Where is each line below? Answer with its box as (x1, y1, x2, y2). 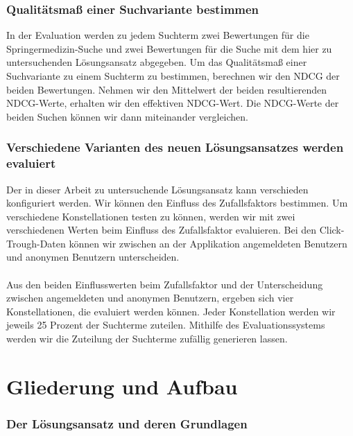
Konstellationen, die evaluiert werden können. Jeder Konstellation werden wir (6, 304, 336, 318)
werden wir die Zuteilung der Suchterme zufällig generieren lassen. (6, 331, 288, 346)
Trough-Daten (6, 236, 66, 250)
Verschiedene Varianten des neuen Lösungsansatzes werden (6, 139, 344, 156)
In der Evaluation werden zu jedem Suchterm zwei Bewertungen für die (6, 28, 309, 42)
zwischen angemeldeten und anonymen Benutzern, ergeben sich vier (6, 290, 294, 305)
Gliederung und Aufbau (6, 372, 238, 400)
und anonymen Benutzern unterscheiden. (6, 250, 180, 264)
